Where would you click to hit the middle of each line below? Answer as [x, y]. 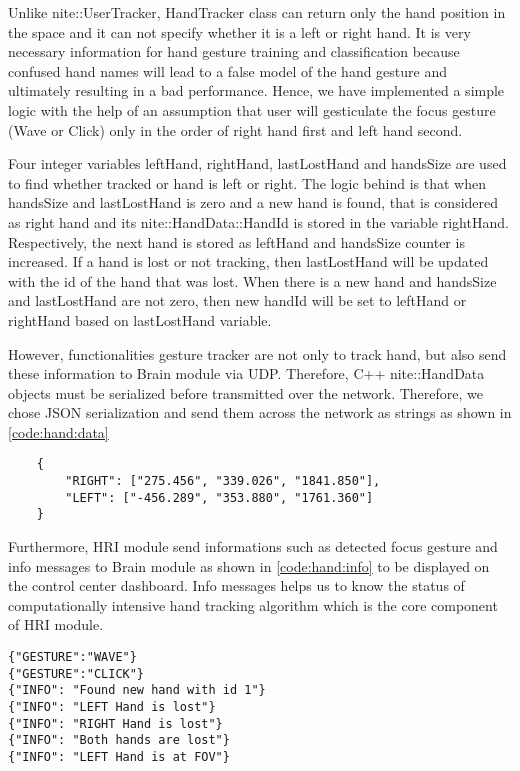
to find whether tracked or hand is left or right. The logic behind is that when [247, 182]
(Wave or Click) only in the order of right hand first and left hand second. [235, 129]
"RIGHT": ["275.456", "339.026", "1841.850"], [223, 481]
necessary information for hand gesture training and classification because [234, 51]
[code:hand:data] [58, 431]
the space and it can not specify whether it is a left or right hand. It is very [239, 31]
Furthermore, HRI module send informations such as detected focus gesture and [253, 546]
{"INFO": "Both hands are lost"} [119, 740]
